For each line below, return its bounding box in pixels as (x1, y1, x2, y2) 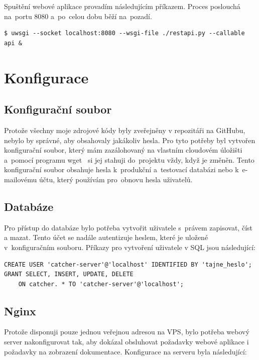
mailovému (4, 174, 37, 184)
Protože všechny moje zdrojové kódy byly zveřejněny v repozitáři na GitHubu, (4, 125, 245, 135)
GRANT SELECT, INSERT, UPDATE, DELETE (4, 271, 134, 278)
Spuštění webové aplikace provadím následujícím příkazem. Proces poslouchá (4, 1, 240, 11)
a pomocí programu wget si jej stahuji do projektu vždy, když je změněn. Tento (4, 154, 254, 165)
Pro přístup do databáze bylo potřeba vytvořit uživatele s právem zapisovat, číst (4, 222, 252, 232)
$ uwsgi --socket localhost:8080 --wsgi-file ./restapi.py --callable (4, 30, 245, 37)
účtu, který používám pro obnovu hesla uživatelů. (39, 174, 193, 184)
